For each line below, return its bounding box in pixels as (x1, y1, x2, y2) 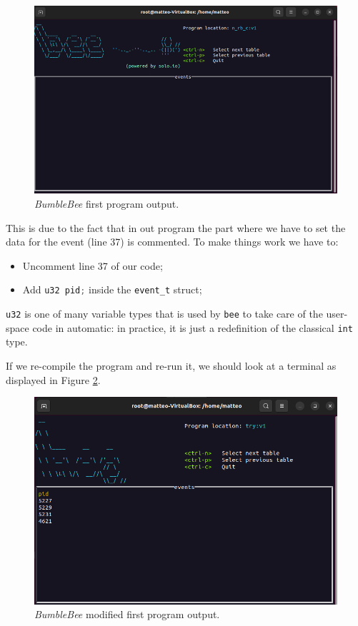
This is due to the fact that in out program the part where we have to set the (6, 220, 346, 235)
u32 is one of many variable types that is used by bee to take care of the (6, 306, 323, 321)
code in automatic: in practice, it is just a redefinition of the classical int (32, 320, 353, 335)
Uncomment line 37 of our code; (22, 258, 163, 273)
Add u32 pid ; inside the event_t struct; (22, 282, 202, 297)
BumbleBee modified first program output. (34, 607, 220, 622)
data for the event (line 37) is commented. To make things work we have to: (6, 234, 339, 249)
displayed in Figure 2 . (6, 372, 101, 387)
